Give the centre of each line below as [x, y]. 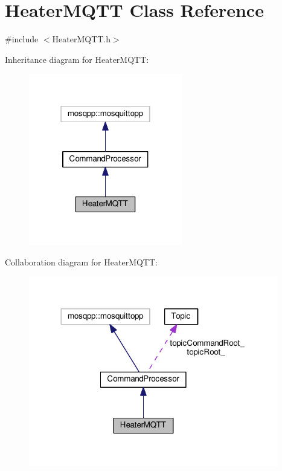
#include [22, 39]
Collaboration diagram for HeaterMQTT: [81, 261]
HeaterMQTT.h [82, 39]
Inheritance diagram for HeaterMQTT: [77, 59]
